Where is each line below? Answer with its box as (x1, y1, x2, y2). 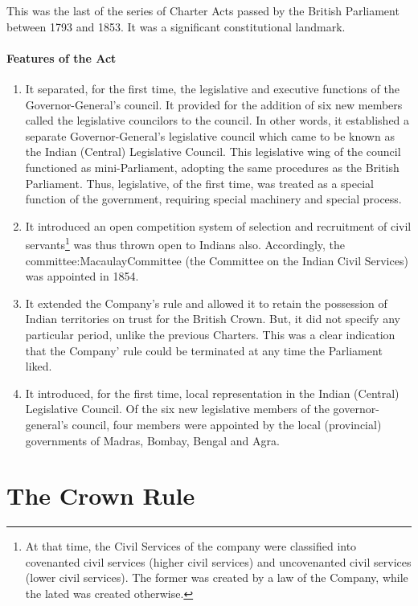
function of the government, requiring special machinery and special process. (25, 190, 402, 207)
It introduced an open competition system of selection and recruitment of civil (25, 217, 412, 234)
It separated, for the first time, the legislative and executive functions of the (25, 80, 400, 96)
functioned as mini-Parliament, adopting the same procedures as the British (25, 158, 400, 175)
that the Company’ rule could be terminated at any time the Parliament (25, 342, 383, 358)
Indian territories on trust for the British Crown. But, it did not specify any (25, 310, 400, 327)
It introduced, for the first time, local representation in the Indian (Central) (25, 384, 400, 401)
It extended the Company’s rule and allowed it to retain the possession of (25, 294, 387, 311)
